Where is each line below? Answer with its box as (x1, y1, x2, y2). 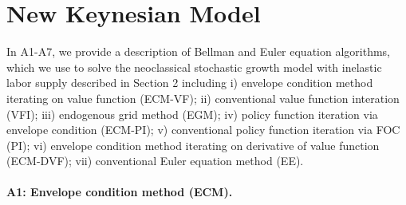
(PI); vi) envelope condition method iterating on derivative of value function (6, 136, 380, 153)
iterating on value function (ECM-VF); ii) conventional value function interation (6, 89, 400, 106)
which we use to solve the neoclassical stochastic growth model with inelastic (6, 58, 382, 75)
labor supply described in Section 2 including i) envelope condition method (6, 74, 373, 91)
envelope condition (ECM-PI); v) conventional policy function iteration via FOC (6, 121, 400, 138)
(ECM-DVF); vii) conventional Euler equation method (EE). (6, 152, 304, 169)
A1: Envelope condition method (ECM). (6, 183, 233, 200)
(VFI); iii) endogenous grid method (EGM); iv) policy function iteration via (6, 105, 378, 122)
